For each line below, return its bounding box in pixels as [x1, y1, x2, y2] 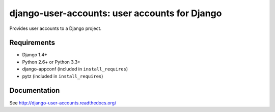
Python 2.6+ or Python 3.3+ [22, 59, 81, 65]
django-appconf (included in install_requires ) [22, 66, 128, 72]
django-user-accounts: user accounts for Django [9, 8, 222, 19]
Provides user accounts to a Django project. [9, 25, 102, 31]
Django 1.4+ [22, 52, 48, 58]
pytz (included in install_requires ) [22, 73, 103, 79]
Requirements [9, 39, 56, 47]
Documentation [9, 86, 60, 95]
